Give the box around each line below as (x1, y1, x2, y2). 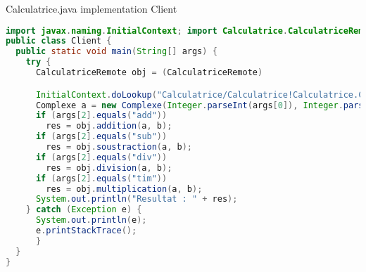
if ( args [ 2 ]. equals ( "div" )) (35, 152, 168, 162)
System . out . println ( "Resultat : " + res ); (35, 194, 238, 205)
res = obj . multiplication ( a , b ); (46, 183, 203, 194)
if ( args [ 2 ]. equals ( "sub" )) (35, 131, 168, 142)
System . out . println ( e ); (35, 215, 147, 226)
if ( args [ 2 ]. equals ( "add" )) (35, 110, 168, 121)
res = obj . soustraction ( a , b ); (46, 142, 192, 152)
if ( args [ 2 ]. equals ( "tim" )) (35, 173, 168, 183)
